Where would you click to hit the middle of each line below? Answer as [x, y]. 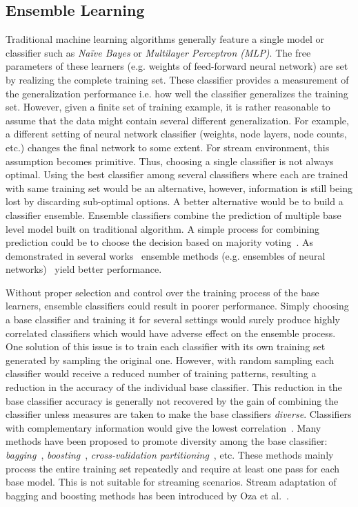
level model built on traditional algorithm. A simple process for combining [163, 228]
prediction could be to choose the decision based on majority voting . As [160, 242]
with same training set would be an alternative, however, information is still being [179, 188]
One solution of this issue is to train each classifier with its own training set [166, 346]
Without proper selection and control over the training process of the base [162, 292]
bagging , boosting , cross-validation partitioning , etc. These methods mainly [170, 455]
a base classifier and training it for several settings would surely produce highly [173, 319]
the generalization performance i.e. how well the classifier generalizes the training [177, 93]
